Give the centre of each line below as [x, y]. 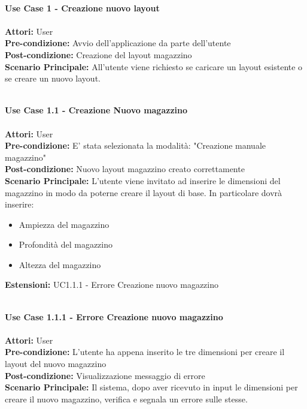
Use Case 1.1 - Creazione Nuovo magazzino [96, 110]
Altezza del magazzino [60, 264]
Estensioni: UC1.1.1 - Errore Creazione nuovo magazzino [112, 285]
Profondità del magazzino [66, 244]
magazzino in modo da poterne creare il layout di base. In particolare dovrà [144, 192]
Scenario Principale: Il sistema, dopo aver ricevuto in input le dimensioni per [151, 387]
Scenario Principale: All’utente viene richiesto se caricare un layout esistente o [154, 66]
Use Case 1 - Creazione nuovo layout [82, 7]
